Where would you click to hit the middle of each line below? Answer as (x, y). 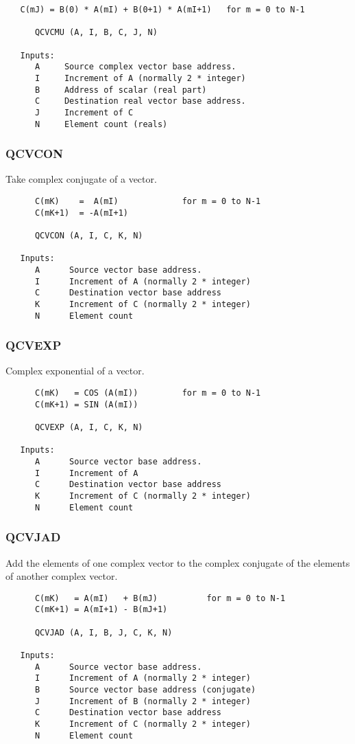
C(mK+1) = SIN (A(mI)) (86, 404)
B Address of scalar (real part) (121, 90)
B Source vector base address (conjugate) (145, 689)
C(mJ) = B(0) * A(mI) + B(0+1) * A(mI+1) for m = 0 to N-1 (162, 10)
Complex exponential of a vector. (75, 371)
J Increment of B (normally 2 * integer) (143, 701)
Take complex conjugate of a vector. (81, 179)
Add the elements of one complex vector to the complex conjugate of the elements (178, 562)
